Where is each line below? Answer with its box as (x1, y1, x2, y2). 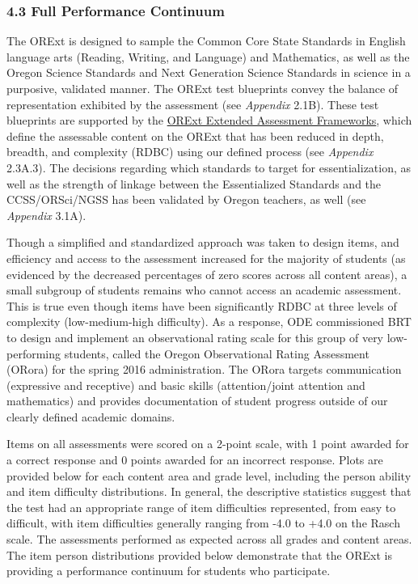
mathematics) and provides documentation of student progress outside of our (6, 392, 388, 409)
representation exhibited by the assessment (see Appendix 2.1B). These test (6, 95, 379, 112)
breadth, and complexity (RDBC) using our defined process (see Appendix (6, 143, 374, 160)
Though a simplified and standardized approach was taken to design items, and (6, 234, 399, 251)
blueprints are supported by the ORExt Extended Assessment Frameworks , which (6, 112, 412, 129)
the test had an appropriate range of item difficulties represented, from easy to (6, 498, 396, 515)
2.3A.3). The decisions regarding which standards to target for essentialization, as (6, 159, 412, 176)
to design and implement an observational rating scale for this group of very (6, 328, 384, 345)
